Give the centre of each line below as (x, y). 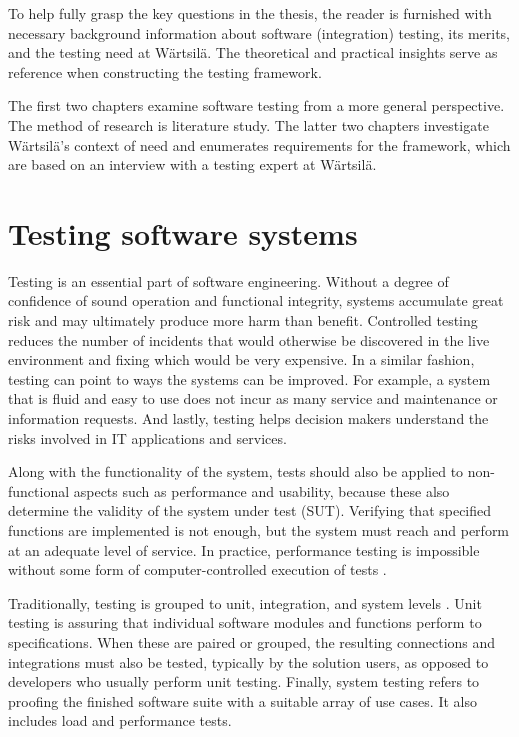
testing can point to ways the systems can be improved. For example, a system (249, 378)
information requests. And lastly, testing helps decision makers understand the (248, 418)
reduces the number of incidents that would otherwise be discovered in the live (249, 339)
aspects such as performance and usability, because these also (261, 490)
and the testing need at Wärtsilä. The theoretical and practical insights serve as (253, 52)
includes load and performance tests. (120, 720)
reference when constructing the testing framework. (165, 71)
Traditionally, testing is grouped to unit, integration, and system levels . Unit (245, 602)
